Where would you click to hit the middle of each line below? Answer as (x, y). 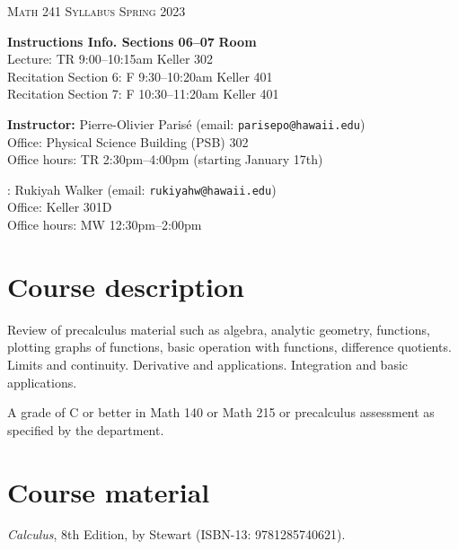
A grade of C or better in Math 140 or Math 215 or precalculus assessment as (221, 412)
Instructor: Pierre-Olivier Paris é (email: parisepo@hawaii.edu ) (186, 123)
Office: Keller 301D (60, 207)
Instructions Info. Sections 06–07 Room (132, 41)
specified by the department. (86, 429)
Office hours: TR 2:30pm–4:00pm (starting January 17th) (165, 159)
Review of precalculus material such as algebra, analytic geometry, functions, (219, 329)
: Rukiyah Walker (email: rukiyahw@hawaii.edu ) (142, 189)
